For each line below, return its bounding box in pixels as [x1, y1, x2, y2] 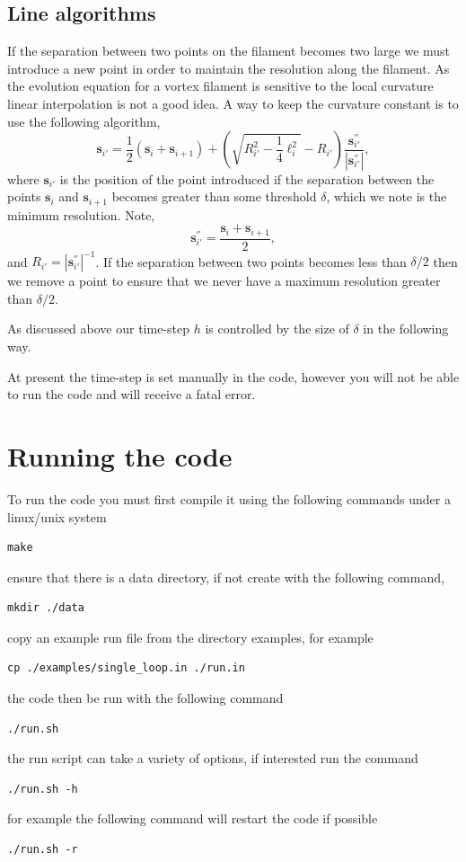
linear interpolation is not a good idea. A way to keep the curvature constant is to [7, 93, 459, 112]
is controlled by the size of [205, 319, 349, 338]
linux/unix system [7, 507, 107, 526]
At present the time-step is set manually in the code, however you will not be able [7, 367, 460, 386]
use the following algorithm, [7, 111, 161, 130]
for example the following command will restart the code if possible [7, 809, 378, 828]
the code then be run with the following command [7, 689, 284, 707]
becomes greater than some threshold [111, 187, 317, 206]
